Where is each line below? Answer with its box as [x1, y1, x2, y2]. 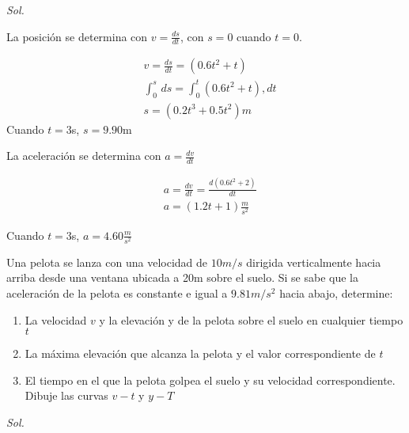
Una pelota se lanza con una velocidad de [6, 253, 208, 270]
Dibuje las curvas [25, 387, 108, 404]
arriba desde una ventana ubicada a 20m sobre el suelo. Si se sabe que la [6, 269, 358, 286]
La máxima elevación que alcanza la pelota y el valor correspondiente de [25, 345, 376, 362]
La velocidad [25, 311, 87, 328]
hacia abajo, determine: [279, 284, 393, 301]
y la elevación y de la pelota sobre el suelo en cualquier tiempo [99, 311, 403, 328]
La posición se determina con [6, 28, 148, 44]
